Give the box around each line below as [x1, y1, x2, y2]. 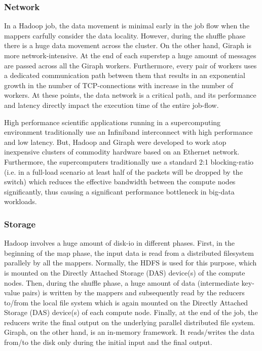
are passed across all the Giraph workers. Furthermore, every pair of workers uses [4, 60, 257, 70]
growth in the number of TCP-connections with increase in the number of [4, 80, 234, 90]
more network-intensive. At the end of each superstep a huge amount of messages [4, 50, 256, 60]
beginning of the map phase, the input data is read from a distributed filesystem [4, 247, 254, 258]
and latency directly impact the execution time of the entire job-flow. [4, 99, 219, 110]
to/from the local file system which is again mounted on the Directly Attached [4, 297, 248, 307]
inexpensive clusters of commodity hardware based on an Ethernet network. [4, 146, 240, 157]
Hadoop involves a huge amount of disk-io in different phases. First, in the [4, 238, 235, 248]
